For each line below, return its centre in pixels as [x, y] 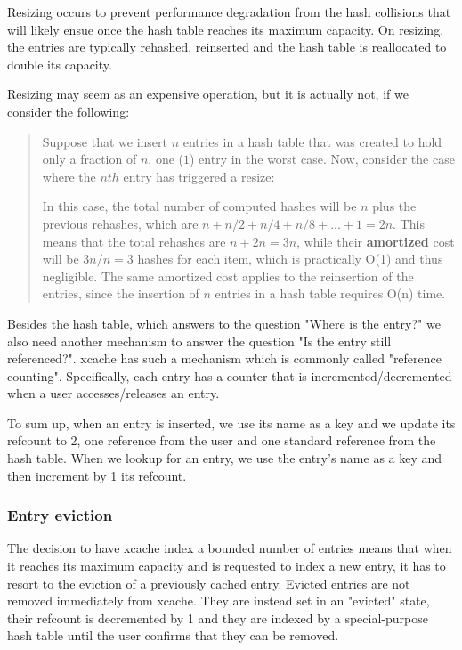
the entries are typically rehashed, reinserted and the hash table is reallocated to [227, 47]
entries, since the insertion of [121, 293]
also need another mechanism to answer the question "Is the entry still [199, 341]
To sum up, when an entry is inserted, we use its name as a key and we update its [231, 422]
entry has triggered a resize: [199, 176]
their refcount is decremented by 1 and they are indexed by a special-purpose [218, 617]
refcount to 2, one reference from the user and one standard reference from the [222, 440]
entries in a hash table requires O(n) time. [330, 293]
